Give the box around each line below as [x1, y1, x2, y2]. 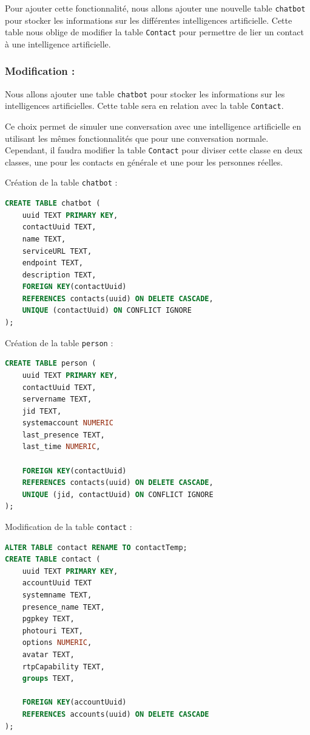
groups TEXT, [22, 674, 75, 683]
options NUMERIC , [22, 638, 92, 647]
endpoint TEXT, [22, 259, 83, 268]
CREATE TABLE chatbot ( [5, 199, 101, 208]
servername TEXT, [22, 395, 92, 404]
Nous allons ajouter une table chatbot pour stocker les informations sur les [5, 87, 285, 100]
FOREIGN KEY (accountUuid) [22, 698, 127, 707]
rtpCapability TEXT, [22, 662, 105, 671]
